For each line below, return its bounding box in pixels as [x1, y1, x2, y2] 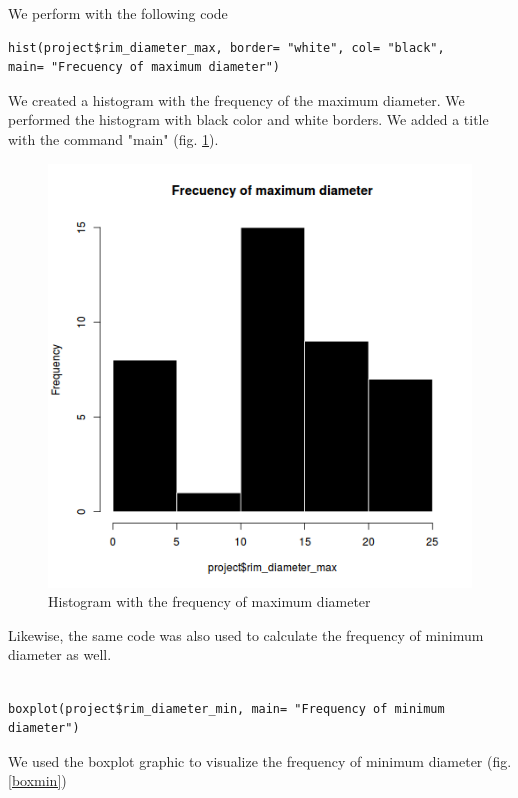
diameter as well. [8, 644, 112, 665]
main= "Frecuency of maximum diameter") [8, 60, 281, 75]
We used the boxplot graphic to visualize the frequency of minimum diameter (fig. [8, 750, 512, 771]
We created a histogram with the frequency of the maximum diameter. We [8, 89, 465, 110]
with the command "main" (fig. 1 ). [8, 128, 219, 149]
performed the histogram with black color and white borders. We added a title [8, 109, 489, 130]
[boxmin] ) [8, 770, 67, 791]
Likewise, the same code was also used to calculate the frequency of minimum [8, 624, 484, 645]
